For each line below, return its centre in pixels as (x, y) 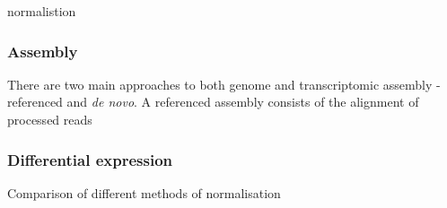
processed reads (50, 119)
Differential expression (90, 159)
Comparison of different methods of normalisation (144, 192)
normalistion (42, 11)
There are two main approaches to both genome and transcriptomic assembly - (224, 84)
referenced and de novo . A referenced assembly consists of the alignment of (213, 102)
